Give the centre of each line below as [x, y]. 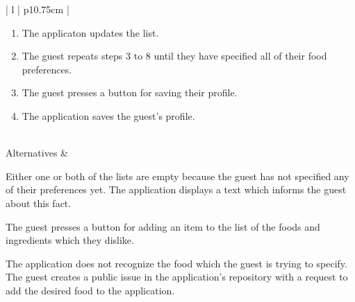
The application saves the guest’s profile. [108, 115]
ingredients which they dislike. [70, 240]
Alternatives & [37, 153]
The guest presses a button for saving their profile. [130, 92]
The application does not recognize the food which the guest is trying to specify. [176, 263]
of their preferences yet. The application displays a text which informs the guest [176, 189]
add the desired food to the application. [90, 290]
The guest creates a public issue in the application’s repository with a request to [177, 277]
